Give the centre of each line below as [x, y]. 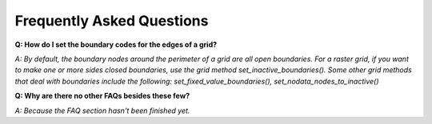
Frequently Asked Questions [112, 21]
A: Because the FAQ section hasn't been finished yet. [102, 110]
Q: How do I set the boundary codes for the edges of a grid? [116, 45]
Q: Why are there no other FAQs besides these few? [102, 96]
